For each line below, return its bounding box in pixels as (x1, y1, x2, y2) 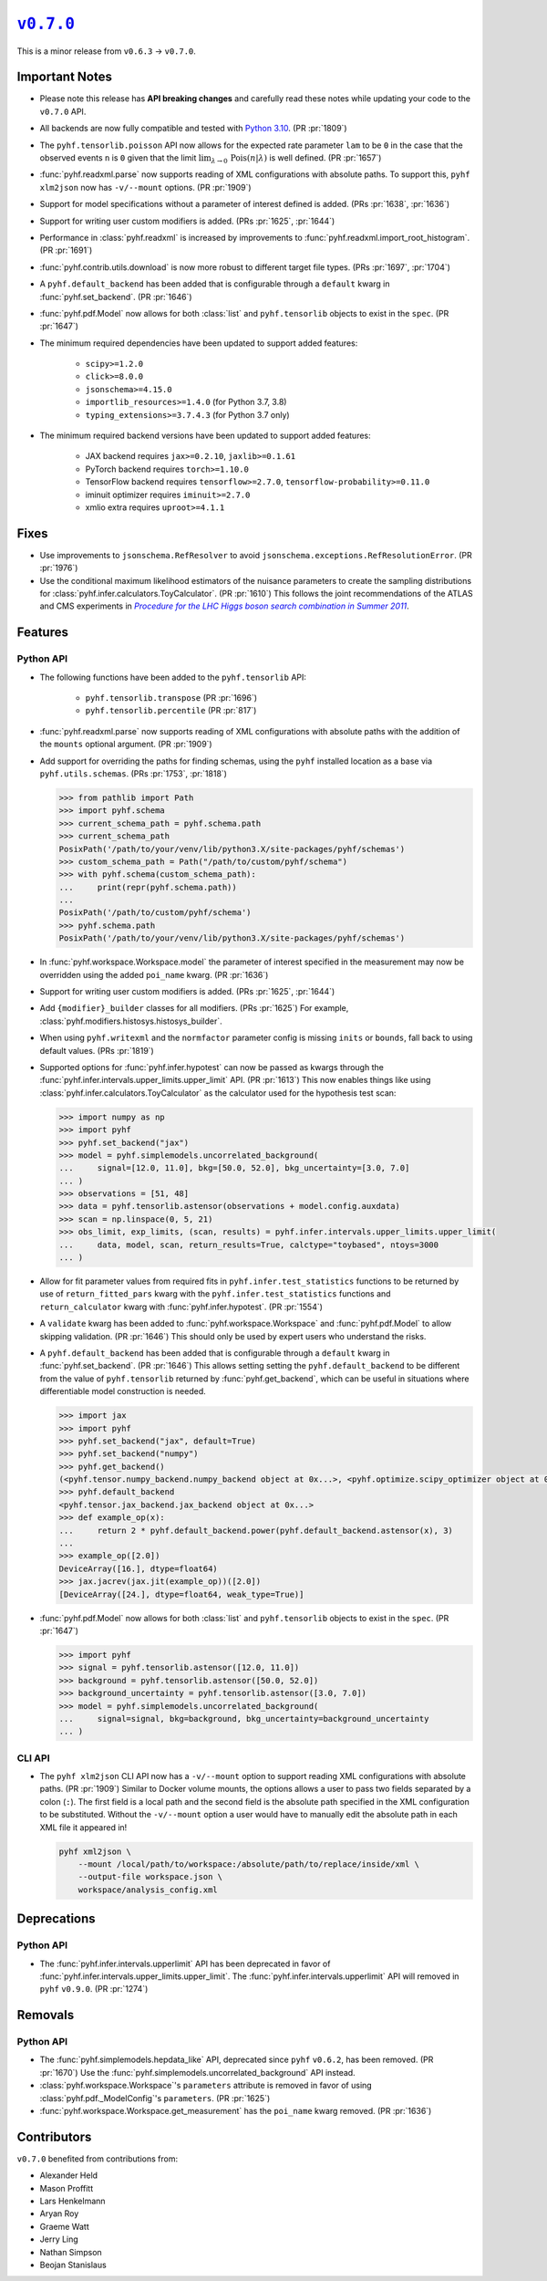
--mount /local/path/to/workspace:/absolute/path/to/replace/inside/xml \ (77, 1859, 419, 1870)
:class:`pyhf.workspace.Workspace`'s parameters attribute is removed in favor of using (39, 2080, 373, 2091)
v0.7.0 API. (39, 106, 87, 117)
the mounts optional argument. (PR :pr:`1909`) (39, 739, 213, 750)
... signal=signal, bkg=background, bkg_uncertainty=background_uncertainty (58, 1713, 429, 1724)
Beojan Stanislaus (39, 2259, 107, 2271)
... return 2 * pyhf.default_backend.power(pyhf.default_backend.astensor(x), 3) (58, 1525, 453, 1536)
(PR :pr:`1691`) (39, 245, 93, 255)
